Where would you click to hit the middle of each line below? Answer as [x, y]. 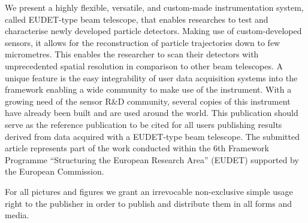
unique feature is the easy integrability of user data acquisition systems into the [151, 77]
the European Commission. [55, 171]
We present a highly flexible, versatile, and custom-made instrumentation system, [154, 7]
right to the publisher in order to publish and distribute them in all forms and [148, 203]
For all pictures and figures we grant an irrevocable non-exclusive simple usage [149, 191]
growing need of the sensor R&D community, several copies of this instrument [148, 101]
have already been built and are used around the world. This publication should [152, 113]
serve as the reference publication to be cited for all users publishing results [144, 124]
